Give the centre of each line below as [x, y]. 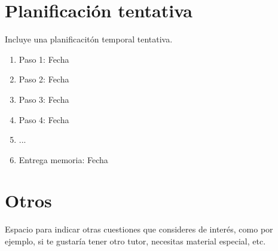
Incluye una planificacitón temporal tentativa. [89, 39]
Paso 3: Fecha [44, 99]
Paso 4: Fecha [44, 119]
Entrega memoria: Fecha [63, 159]
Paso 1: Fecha [44, 59]
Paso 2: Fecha [44, 79]
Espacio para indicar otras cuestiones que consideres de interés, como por [139, 229]
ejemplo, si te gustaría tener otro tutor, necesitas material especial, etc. [135, 241]
